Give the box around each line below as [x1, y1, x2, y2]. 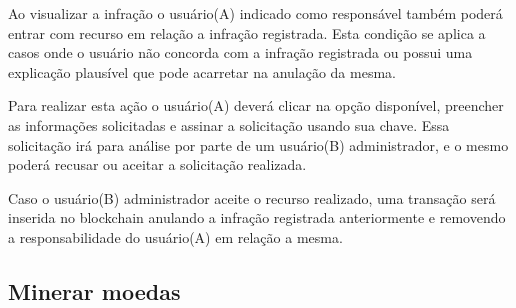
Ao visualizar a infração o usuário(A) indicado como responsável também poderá [8, 3, 503, 23]
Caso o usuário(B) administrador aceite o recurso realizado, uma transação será [8, 187, 496, 208]
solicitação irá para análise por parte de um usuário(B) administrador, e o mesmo [8, 134, 509, 155]
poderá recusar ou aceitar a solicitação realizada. [8, 154, 307, 175]
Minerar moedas [8, 275, 181, 306]
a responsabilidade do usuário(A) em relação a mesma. [8, 226, 343, 247]
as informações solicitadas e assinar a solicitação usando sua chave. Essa [8, 114, 450, 135]
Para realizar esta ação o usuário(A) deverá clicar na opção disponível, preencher [8, 95, 504, 116]
